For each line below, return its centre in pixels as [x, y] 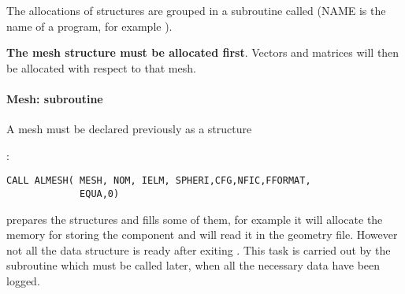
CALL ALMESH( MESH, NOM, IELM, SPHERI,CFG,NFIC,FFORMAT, [159, 181]
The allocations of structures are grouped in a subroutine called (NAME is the [196, 10]
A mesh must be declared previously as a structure [129, 129]
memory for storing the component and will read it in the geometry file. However [202, 234]
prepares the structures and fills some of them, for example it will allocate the [195, 219]
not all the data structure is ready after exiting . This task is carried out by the [199, 249]
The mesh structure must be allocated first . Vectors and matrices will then [203, 52]
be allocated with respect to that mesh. [101, 67]
